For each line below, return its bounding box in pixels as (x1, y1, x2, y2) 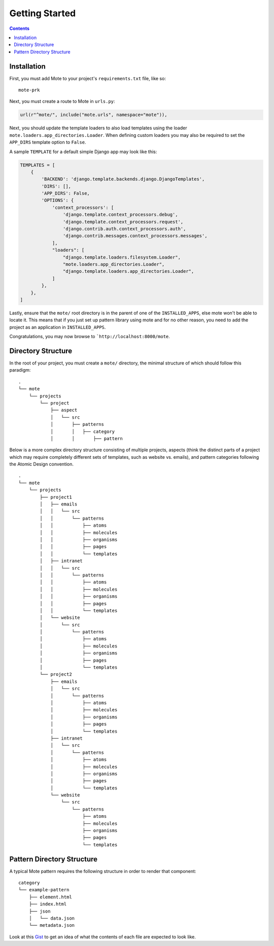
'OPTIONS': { (41, 198, 74, 203)
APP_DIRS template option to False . (9, 139, 86, 145)
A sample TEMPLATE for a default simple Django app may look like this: (9, 149, 157, 155)
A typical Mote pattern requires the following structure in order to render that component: (9, 868, 196, 874)
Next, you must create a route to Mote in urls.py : (9, 98, 115, 104)
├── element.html (28, 894, 72, 900)
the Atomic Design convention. (9, 461, 74, 467)
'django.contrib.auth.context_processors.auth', (62, 226, 186, 232)
